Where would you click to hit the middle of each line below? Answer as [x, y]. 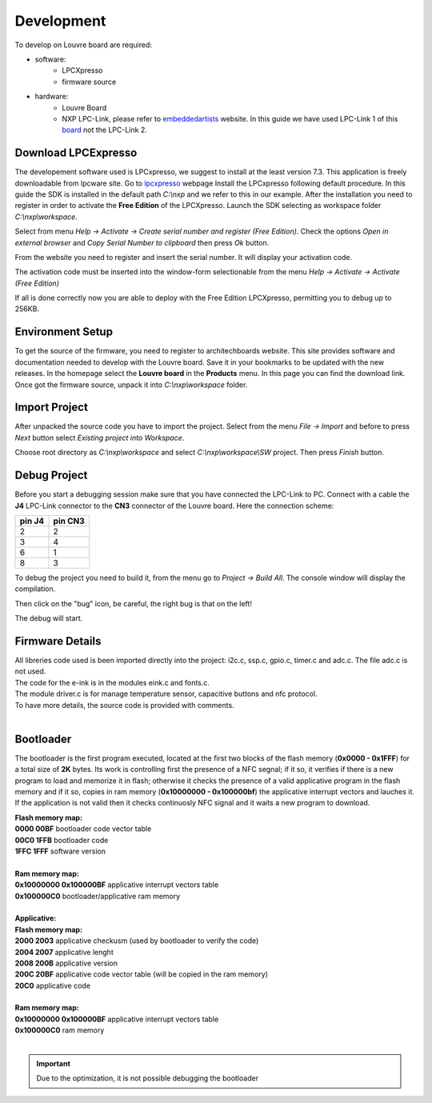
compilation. [35, 589]
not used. [30, 671]
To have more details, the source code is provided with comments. [125, 705]
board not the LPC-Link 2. [104, 130]
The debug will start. [49, 618]
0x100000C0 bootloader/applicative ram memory [98, 896]
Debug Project [51, 476]
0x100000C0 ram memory [60, 1030]
